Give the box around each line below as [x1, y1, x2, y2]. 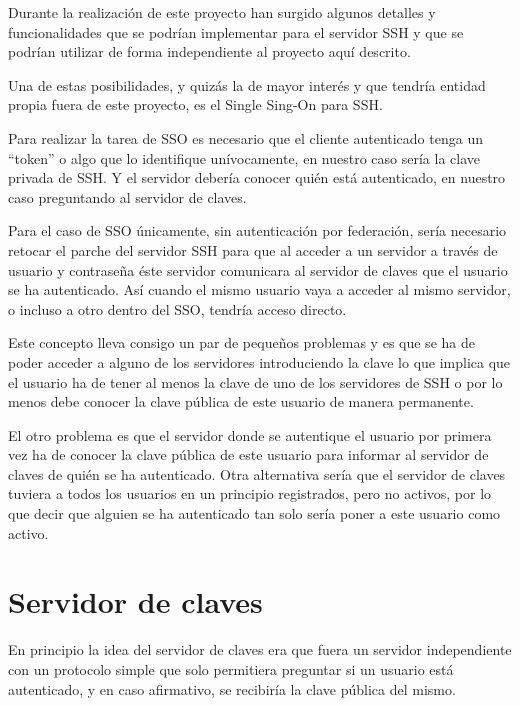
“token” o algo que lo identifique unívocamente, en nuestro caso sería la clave [8, 147, 480, 168]
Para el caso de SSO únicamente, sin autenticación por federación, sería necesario [8, 220, 507, 241]
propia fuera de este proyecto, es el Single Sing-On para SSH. [8, 94, 383, 115]
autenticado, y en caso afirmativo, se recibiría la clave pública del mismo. [8, 678, 456, 699]
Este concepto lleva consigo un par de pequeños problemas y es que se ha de [8, 332, 475, 353]
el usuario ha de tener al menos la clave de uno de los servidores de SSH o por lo [8, 371, 503, 392]
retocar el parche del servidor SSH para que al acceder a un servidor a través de [8, 239, 498, 260]
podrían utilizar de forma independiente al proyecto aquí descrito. [8, 41, 411, 62]
